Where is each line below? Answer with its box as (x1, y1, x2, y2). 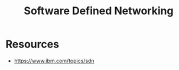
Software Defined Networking (24, 4, 174, 18)
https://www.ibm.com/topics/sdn (14, 57, 95, 64)
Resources (5, 37, 60, 51)
